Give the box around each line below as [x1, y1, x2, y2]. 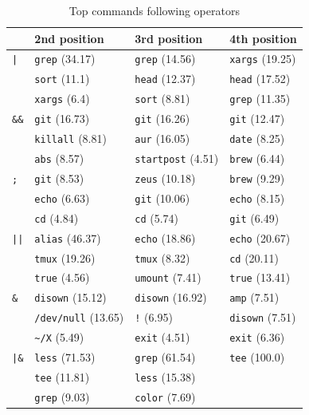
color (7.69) [135, 388, 196, 405]
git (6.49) [229, 209, 280, 226]
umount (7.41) [135, 269, 201, 286]
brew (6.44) [229, 149, 285, 166]
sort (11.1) [34, 70, 90, 87]
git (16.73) [34, 110, 90, 127]
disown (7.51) [229, 309, 296, 326]
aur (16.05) [135, 130, 190, 147]
